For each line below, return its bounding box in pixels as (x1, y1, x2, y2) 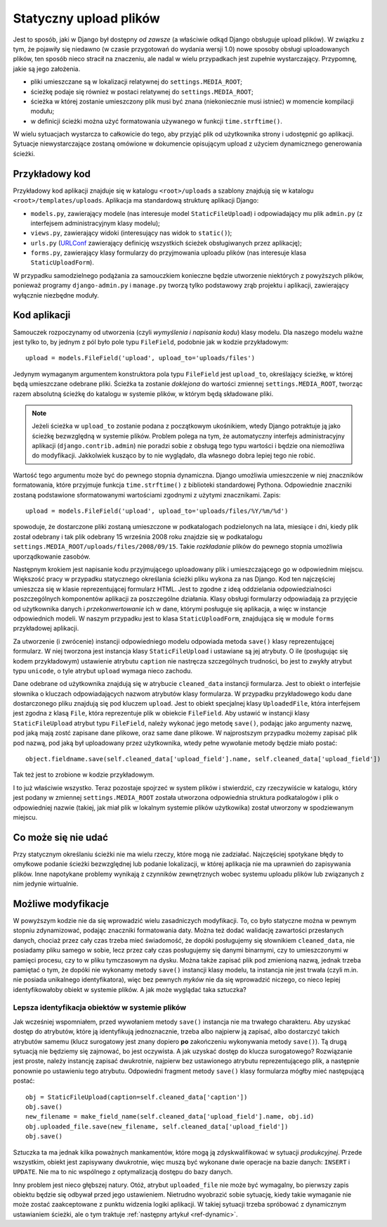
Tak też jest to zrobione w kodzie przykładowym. (13, 770, 155, 779)
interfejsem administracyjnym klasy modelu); (30, 219, 161, 227)
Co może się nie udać (13, 831, 109, 844)
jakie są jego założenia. (13, 64, 81, 73)
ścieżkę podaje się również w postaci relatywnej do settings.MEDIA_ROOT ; (30, 87, 254, 96)
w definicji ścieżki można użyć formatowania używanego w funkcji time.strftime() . (30, 117, 282, 125)
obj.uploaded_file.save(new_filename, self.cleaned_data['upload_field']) (25, 1122, 289, 1131)
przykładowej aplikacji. (13, 624, 79, 632)
